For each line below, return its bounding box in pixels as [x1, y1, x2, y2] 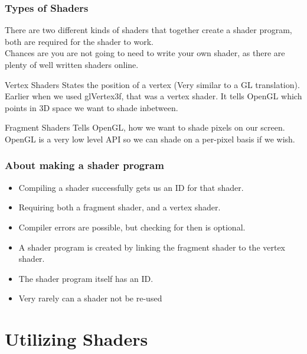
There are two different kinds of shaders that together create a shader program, [5, 24, 292, 36]
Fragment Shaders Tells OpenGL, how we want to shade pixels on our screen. [5, 121, 285, 134]
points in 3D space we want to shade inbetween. [5, 101, 178, 113]
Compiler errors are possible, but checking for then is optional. [18, 220, 246, 233]
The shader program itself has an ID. [18, 272, 153, 284]
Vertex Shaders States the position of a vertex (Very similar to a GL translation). [5, 78, 300, 90]
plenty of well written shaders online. [5, 59, 139, 70]
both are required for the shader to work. [5, 35, 153, 47]
